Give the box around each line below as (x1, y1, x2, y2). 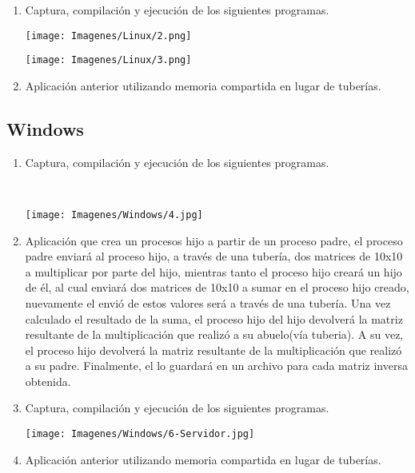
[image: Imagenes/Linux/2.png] (25, 30, 192, 42)
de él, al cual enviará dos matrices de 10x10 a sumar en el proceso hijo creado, (25, 279, 409, 296)
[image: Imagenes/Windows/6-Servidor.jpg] (25, 428, 255, 440)
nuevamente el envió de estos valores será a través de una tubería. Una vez (25, 294, 391, 311)
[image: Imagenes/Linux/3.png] (25, 54, 192, 66)
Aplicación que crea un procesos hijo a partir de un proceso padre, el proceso (25, 232, 403, 248)
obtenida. (25, 372, 71, 389)
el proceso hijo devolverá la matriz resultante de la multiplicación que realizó (25, 341, 402, 358)
